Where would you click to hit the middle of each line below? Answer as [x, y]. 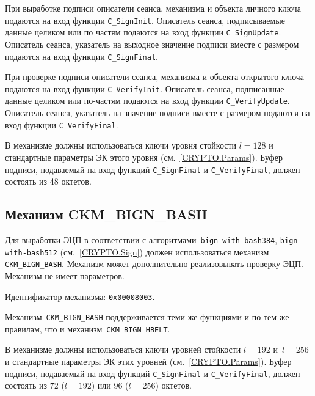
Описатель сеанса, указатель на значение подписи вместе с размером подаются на [157, 113]
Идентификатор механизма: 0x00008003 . [80, 296]
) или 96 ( [110, 385]
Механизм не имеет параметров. [65, 275]
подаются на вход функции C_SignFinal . [81, 56]
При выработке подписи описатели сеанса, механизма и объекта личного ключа [153, 8]
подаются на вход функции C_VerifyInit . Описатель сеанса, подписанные [145, 88]
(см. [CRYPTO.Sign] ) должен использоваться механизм [165, 251]
